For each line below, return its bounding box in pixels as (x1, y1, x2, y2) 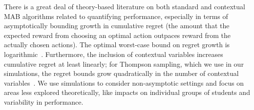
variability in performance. (4, 96, 84, 107)
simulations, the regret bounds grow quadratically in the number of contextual (4, 68, 239, 78)
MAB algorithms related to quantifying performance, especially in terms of (4, 11, 228, 21)
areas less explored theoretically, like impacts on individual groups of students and (4, 87, 250, 97)
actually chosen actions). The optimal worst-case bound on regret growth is (4, 39, 230, 50)
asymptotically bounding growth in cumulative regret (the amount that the (4, 20, 230, 31)
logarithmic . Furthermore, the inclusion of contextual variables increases (4, 49, 223, 59)
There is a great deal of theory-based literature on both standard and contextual (4, 1, 245, 11)
